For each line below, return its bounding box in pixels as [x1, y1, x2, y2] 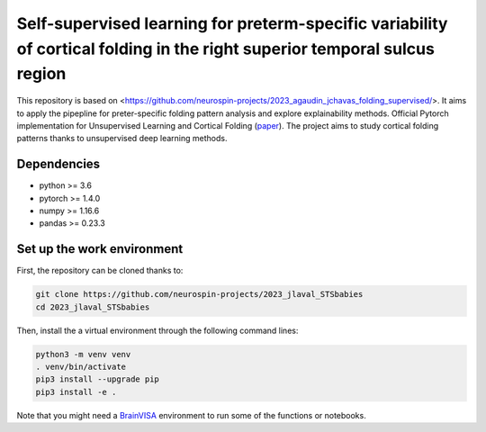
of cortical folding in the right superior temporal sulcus [16, 39, 436, 58]
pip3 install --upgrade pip [35, 374, 159, 384]
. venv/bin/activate [35, 362, 126, 373]
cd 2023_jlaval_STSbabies [35, 301, 150, 312]
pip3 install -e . [35, 387, 117, 397]
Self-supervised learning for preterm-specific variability [16, 13, 448, 33]
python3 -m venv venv [35, 349, 131, 359]
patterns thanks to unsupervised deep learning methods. [16, 133, 228, 144]
